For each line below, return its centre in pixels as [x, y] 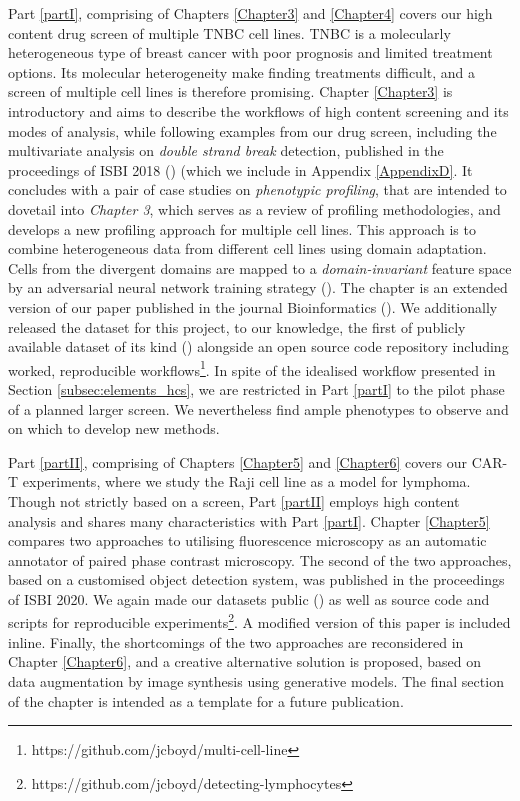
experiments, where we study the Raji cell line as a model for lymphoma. [246, 481]
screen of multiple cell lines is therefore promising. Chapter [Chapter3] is [230, 91]
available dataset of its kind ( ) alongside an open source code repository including [258, 346]
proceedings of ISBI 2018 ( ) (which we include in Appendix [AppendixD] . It [240, 169]
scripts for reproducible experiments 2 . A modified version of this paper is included [259, 621]
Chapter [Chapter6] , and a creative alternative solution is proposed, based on [245, 661]
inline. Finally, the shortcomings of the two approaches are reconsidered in [236, 641]
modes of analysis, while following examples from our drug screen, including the [252, 130]
